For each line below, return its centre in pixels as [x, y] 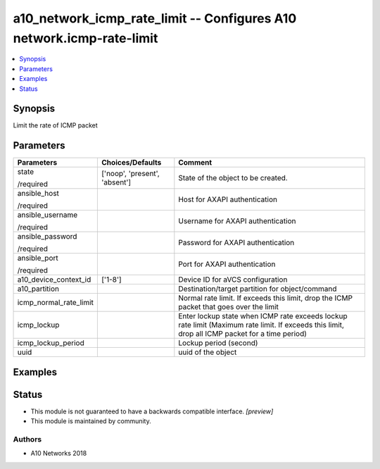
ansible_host [38, 194]
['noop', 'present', [131, 174]
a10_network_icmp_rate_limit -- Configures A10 [155, 18]
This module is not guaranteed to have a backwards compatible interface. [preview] [152, 411]
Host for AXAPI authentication [228, 199]
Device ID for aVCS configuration [233, 280]
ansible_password [47, 237]
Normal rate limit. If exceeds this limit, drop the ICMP [266, 298]
